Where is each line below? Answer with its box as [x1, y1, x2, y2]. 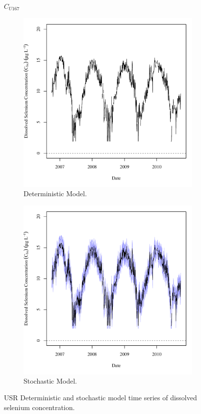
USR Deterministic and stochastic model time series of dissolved [4, 392, 197, 402]
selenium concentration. [4, 402, 75, 412]
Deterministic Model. [24, 188, 87, 199]
